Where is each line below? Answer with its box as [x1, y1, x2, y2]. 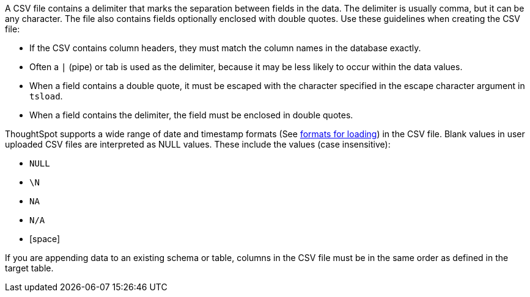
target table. [5, 263, 54, 273]
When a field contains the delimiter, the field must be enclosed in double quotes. [29, 110, 353, 120]
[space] [29, 234, 61, 244]
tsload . [29, 91, 63, 101]
